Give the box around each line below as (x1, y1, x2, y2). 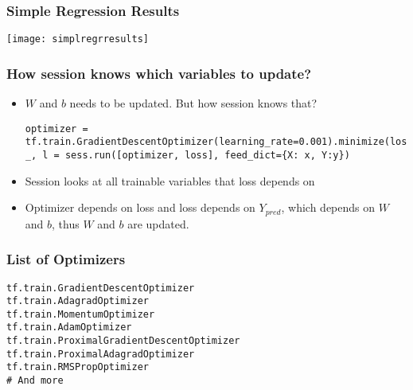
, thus (52, 215, 80, 232)
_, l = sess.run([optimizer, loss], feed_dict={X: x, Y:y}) (25, 150, 350, 161)
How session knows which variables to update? (6, 63, 312, 83)
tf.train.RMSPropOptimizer (6, 361, 149, 373)
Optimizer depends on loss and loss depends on (25, 199, 255, 216)
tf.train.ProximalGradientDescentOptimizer (6, 335, 240, 347)
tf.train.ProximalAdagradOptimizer (6, 348, 195, 360)
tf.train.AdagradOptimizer (6, 295, 149, 307)
